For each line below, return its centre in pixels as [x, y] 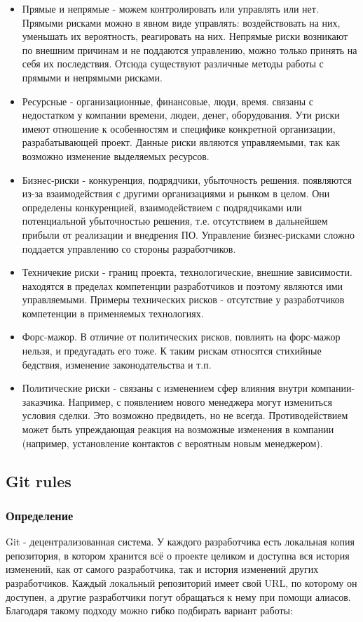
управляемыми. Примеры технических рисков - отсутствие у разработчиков [183, 299]
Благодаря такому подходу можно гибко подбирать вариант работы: [149, 610]
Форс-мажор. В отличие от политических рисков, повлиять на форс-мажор [181, 337]
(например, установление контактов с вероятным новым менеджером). [172, 443]
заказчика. [43, 401]
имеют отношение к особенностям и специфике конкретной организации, [179, 128]
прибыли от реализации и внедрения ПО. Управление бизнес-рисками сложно [189, 234]
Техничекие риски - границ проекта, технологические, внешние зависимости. [187, 272]
